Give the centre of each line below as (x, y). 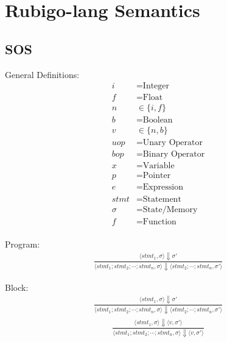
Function (159, 222)
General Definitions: (42, 74)
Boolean (158, 120)
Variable (159, 166)
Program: (23, 244)
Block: (17, 287)
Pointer (157, 176)
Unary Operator (173, 143)
